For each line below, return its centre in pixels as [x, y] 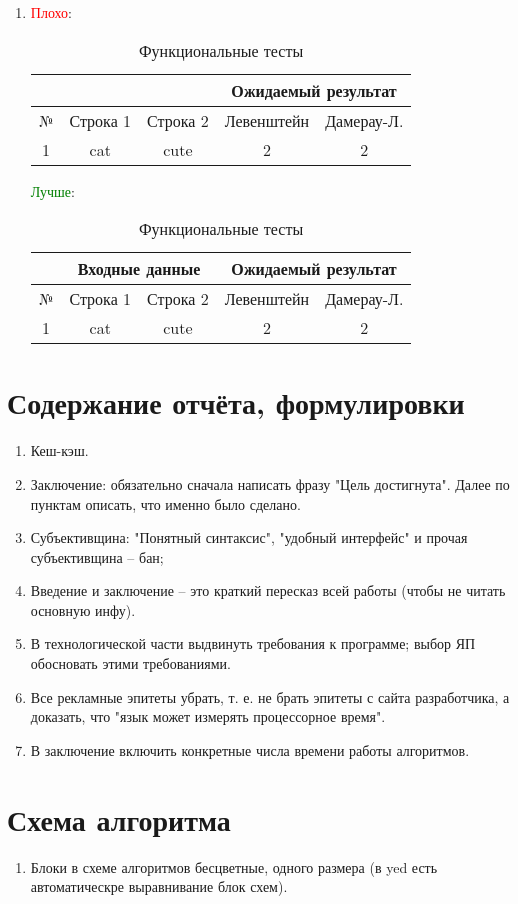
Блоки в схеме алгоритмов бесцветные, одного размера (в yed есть [234, 866]
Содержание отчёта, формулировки [236, 402]
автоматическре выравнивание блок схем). [159, 886]
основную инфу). [83, 609]
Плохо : [51, 12]
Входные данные [139, 269]
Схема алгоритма [119, 818]
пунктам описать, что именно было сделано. [165, 503]
